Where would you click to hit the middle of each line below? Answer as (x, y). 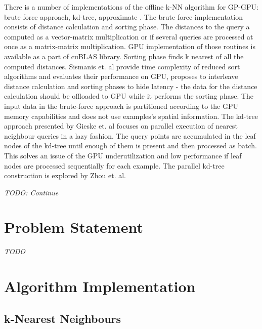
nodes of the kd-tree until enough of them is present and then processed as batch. (130, 146)
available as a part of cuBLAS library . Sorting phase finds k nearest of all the (124, 56)
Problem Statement (74, 227)
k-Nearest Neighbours (63, 318)
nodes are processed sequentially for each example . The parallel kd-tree (114, 165)
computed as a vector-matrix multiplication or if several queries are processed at (129, 36)
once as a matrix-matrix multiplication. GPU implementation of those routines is (130, 46)
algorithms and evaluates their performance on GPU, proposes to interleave (121, 76)
